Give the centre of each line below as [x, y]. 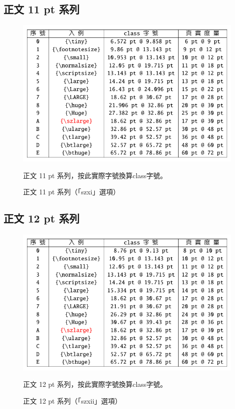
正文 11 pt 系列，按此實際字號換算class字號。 [95, 175]
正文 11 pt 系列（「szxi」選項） [72, 192]
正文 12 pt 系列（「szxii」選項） [73, 401]
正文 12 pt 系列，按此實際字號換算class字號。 [95, 384]
